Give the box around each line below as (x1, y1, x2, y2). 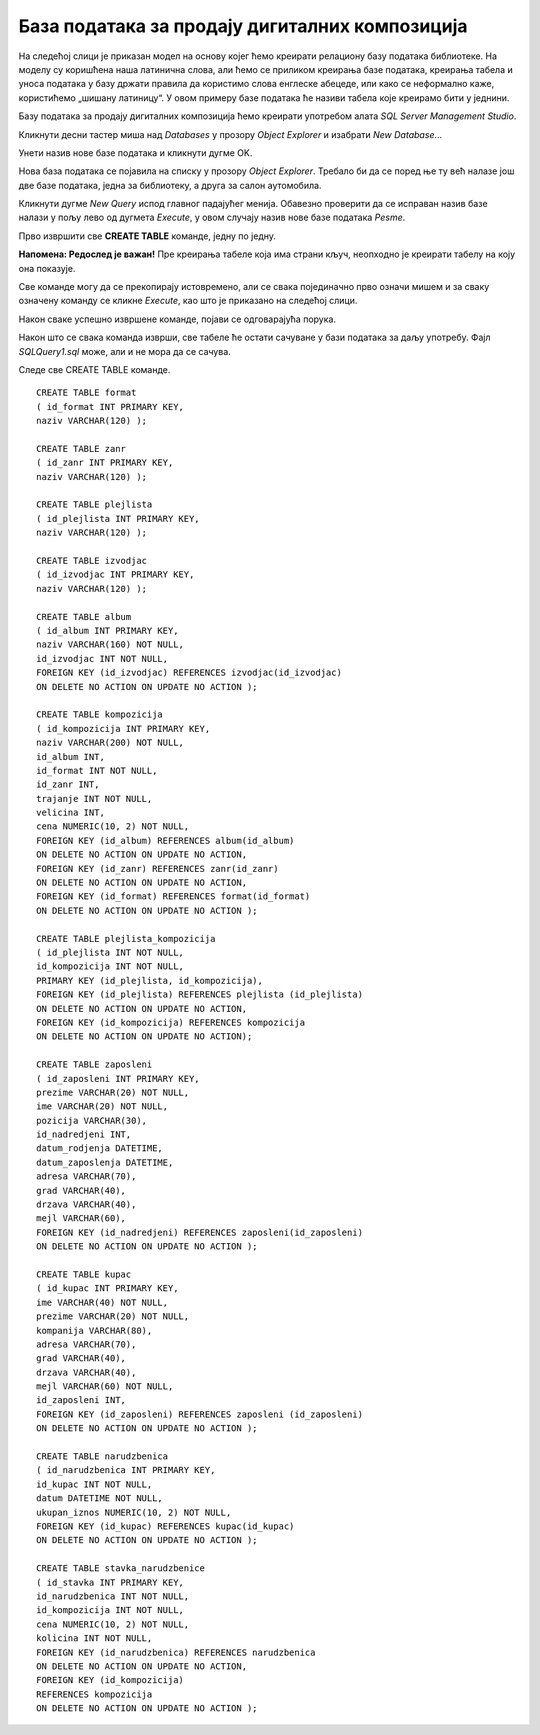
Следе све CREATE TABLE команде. (18, 363, 171, 375)
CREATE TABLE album (36, 611, 132, 622)
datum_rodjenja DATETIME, (36, 1143, 164, 1154)
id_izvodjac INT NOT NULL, (36, 653, 169, 664)
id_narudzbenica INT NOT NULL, (36, 1590, 190, 1602)
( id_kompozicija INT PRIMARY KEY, (36, 723, 211, 734)
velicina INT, (36, 807, 105, 819)
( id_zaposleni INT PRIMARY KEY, (36, 1073, 200, 1084)
